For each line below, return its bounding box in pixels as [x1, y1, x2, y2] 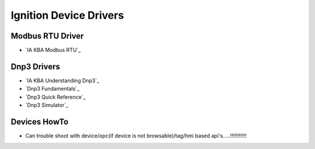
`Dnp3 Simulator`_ [25, 102, 69, 109]
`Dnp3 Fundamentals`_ [25, 85, 80, 92]
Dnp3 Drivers [10, 61, 61, 71]
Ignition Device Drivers [10, 9, 124, 22]
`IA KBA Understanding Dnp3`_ [25, 77, 100, 84]
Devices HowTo [10, 117, 69, 127]
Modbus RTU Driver [10, 31, 84, 41]
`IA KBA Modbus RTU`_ [25, 47, 81, 54]
